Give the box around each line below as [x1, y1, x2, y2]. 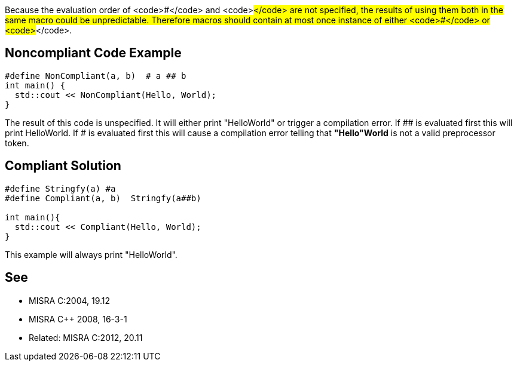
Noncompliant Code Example [5, 45, 182, 61]
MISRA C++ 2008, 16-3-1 [29, 313, 127, 324]
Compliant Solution [5, 158, 121, 174]
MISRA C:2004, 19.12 [29, 295, 111, 306]
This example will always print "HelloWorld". [5, 249, 178, 260]
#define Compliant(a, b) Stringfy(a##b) [5, 193, 201, 203]
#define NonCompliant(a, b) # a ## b [5, 70, 186, 81]
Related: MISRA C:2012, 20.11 [29, 332, 143, 343]
